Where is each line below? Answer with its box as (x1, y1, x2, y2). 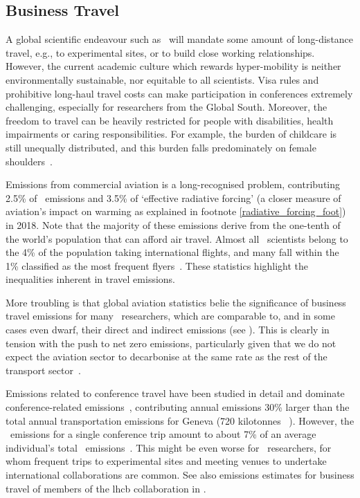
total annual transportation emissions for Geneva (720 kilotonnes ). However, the (6, 413, 354, 427)
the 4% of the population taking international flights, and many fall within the (6, 245, 339, 259)
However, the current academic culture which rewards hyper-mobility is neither (6, 59, 341, 73)
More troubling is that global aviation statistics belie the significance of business (6, 295, 346, 309)
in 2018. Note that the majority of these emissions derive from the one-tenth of (6, 217, 341, 232)
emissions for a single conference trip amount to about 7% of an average (10, 427, 316, 441)
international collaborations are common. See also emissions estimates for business (6, 468, 354, 482)
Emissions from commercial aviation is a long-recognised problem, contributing (6, 177, 340, 192)
